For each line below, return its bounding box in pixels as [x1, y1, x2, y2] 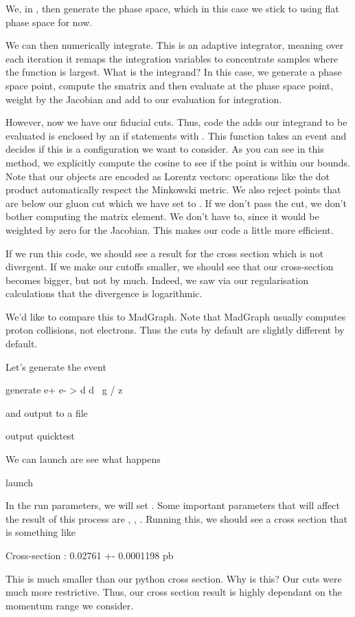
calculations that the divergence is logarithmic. [5, 286, 203, 301]
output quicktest [5, 429, 75, 443]
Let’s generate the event [5, 359, 106, 374]
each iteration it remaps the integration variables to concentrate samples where [5, 51, 339, 65]
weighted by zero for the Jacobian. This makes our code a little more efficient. [5, 222, 334, 237]
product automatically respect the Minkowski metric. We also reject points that [5, 182, 341, 197]
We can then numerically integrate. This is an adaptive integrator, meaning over [5, 38, 344, 52]
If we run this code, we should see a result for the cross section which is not [5, 246, 324, 260]
